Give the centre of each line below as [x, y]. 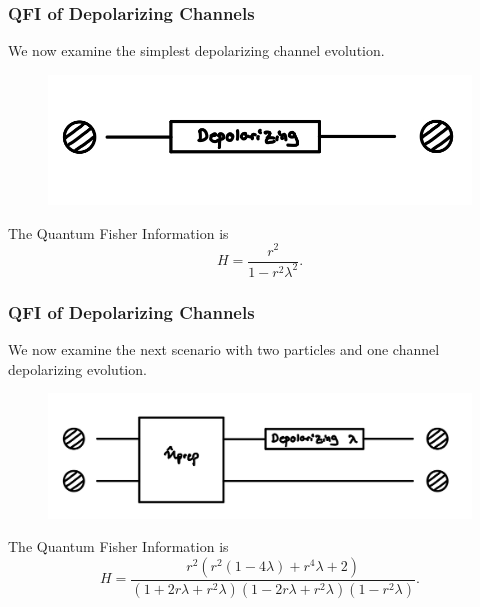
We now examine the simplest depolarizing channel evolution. [196, 50]
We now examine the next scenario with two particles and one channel [224, 349]
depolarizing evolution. [77, 368]
